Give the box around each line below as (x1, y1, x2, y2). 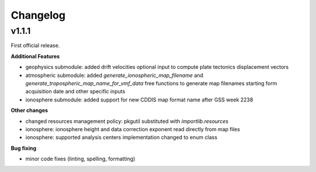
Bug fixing (11, 145, 37, 152)
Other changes (11, 107, 48, 114)
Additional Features (11, 52, 60, 59)
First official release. (11, 42, 60, 49)
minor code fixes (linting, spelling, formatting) (25, 155, 136, 163)
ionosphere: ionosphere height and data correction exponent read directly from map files (25, 125, 240, 132)
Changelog (11, 9, 66, 22)
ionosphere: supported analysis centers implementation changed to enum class (25, 134, 218, 141)
